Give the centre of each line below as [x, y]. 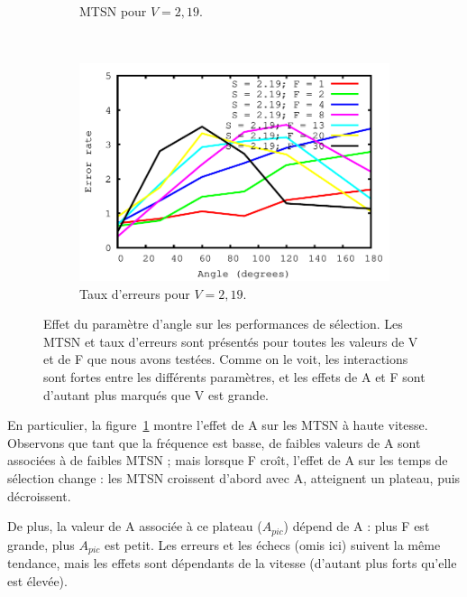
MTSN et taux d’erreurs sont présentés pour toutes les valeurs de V [231, 341]
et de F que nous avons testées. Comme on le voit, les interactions [226, 359]
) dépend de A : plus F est [357, 526]
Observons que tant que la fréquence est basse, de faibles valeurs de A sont [214, 442]
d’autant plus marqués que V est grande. [156, 394]
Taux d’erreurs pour [135, 293]
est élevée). [37, 580]
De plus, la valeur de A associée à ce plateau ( [135, 526]
